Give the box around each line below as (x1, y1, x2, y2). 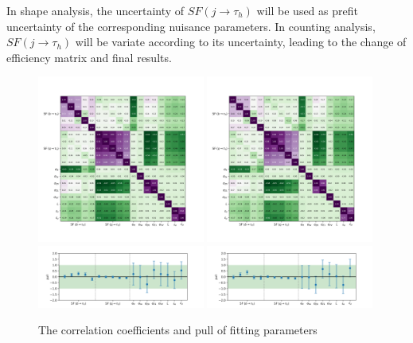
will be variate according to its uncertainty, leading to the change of (75, 33, 407, 50)
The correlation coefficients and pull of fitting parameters (38, 322, 318, 338)
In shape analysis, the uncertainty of (6, 2, 185, 18)
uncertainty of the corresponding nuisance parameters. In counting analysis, (6, 18, 376, 34)
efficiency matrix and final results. (6, 49, 172, 65)
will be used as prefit (256, 2, 358, 18)
